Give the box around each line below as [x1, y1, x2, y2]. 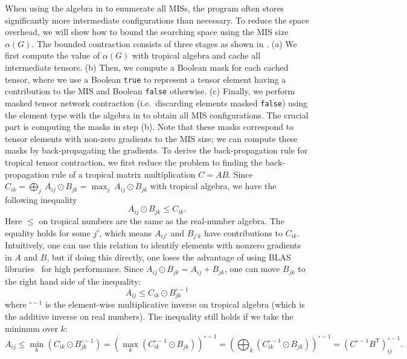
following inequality [5, 193, 77, 205]
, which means [99, 226, 152, 239]
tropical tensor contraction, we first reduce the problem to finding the [5, 155, 263, 168]
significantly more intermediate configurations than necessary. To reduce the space [5, 13, 309, 26]
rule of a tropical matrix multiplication [51, 167, 196, 180]
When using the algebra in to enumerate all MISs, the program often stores [5, 2, 284, 14]
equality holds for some [5, 226, 91, 239]
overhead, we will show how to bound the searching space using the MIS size [5, 25, 289, 38]
